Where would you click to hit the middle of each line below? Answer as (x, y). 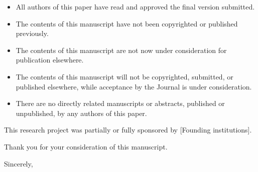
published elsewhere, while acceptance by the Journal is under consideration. (134, 86)
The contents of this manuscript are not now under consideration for (121, 50)
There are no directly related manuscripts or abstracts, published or (120, 103)
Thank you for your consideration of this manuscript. (86, 146)
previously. (32, 33)
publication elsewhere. (50, 60)
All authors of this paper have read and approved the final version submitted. (135, 6)
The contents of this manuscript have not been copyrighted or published (127, 23)
